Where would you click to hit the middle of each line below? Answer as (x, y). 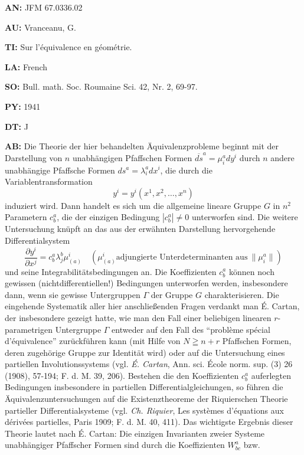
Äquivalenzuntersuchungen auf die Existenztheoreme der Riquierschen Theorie (146, 399)
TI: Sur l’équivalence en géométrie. (68, 47)
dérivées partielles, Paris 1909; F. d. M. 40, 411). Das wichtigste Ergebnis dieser (149, 422)
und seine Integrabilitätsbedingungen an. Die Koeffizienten (111, 271)
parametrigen (29, 329)
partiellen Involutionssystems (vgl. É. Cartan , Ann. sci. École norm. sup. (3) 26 (149, 364)
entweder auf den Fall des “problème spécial (191, 329)
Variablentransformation (49, 181)
